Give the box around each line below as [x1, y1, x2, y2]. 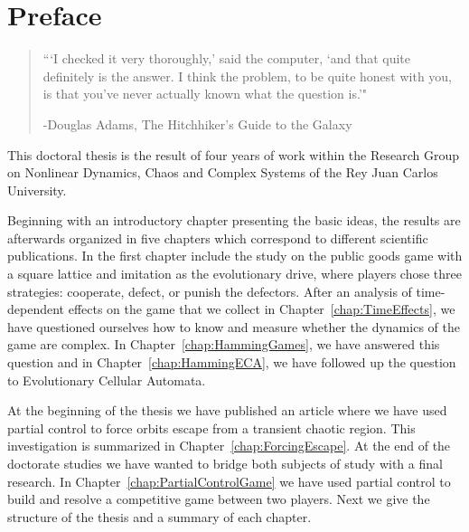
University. [7, 180, 67, 199]
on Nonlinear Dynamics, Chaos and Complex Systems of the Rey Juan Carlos [7, 163, 438, 182]
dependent [7, 299, 65, 318]
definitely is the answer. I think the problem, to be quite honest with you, [42, 66, 453, 85]
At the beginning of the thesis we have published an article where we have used [7, 401, 447, 420]
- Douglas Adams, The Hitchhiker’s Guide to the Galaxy [42, 114, 352, 133]
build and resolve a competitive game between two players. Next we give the [7, 489, 430, 508]
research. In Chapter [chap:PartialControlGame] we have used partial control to [7, 471, 451, 490]
